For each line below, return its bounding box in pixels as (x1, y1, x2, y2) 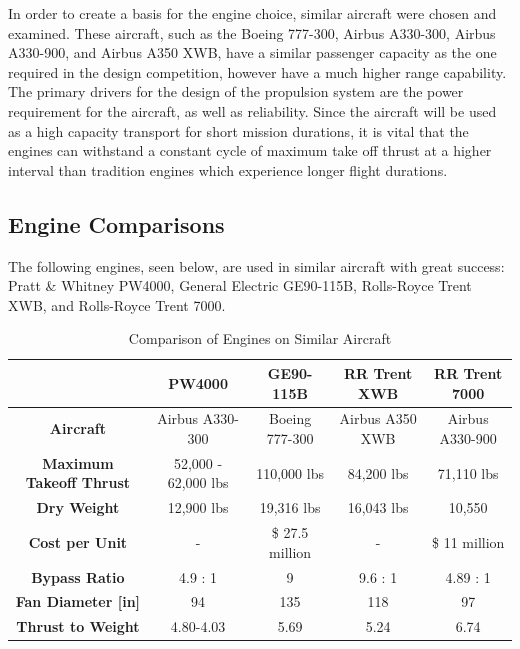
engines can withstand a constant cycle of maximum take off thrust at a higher (8, 140, 492, 161)
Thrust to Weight (16, 616, 140, 637)
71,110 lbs (437, 462, 499, 483)
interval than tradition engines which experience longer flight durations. (8, 159, 448, 180)
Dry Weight (36, 497, 120, 518)
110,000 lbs (256, 462, 324, 483)
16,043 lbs (347, 497, 409, 518)
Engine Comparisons (8, 208, 225, 239)
